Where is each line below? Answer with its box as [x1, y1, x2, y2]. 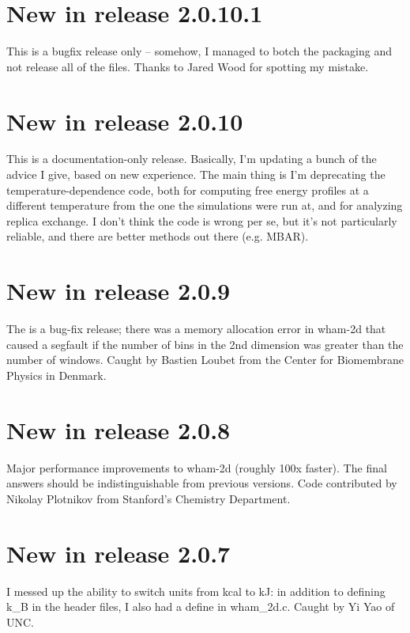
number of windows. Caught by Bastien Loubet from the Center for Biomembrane [6, 351, 404, 368]
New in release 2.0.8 [6, 413, 231, 445]
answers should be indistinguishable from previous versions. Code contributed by [6, 475, 397, 491]
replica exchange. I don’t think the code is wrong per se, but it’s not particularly [6, 212, 397, 229]
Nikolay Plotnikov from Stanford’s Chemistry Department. [6, 490, 291, 506]
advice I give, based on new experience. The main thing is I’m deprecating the [6, 166, 386, 183]
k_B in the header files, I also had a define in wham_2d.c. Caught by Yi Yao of [6, 598, 395, 615]
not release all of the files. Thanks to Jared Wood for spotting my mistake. [6, 58, 369, 74]
